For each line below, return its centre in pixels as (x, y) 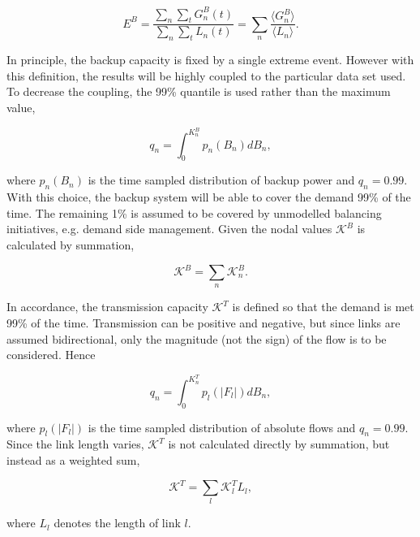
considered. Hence (51, 355)
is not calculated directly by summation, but (279, 444)
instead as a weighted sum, (73, 460)
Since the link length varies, (75, 444)
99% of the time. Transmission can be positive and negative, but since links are (204, 323)
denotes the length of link (117, 523)
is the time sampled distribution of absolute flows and (222, 427)
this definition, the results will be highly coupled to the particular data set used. (206, 75)
